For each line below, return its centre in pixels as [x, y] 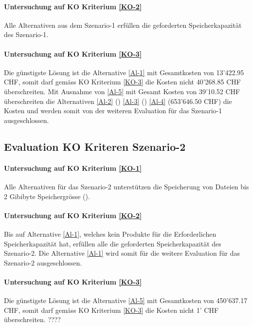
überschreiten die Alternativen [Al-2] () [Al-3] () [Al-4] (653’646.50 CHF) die [118, 101]
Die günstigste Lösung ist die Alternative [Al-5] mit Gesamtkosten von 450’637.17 [126, 300]
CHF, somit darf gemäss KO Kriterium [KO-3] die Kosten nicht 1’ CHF [111, 310]
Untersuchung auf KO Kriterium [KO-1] [73, 168]
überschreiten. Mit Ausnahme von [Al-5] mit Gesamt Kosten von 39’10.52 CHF [122, 91]
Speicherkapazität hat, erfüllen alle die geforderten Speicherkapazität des [113, 243]
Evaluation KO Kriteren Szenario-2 [95, 146]
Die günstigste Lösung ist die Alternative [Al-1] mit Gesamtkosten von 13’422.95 [124, 72]
